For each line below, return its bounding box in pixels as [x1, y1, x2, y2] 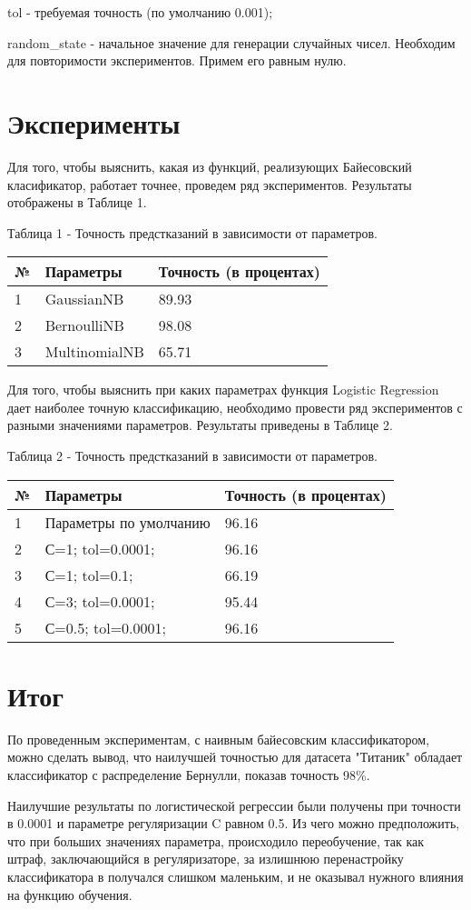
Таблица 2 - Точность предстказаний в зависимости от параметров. [7, 446, 378, 465]
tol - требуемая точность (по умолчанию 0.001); [7, 3, 273, 21]
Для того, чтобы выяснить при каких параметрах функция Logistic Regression [7, 380, 439, 399]
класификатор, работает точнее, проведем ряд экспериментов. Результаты [7, 175, 412, 194]
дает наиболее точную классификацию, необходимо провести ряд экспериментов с [7, 397, 463, 416]
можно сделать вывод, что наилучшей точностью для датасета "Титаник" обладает [7, 747, 463, 766]
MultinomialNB [44, 341, 144, 363]
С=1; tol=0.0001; [44, 537, 155, 559]
